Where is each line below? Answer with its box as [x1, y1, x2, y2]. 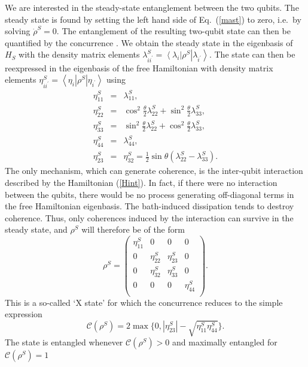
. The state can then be [209, 48, 295, 61]
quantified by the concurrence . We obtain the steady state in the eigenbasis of [5, 36, 293, 49]
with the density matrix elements [19, 48, 140, 61]
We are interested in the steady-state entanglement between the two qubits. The [5, 1, 299, 13]
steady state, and [5, 223, 68, 236]
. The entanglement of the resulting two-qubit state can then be [56, 25, 291, 37]
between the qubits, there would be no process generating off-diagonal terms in [5, 188, 294, 200]
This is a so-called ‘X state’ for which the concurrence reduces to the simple [5, 296, 283, 308]
